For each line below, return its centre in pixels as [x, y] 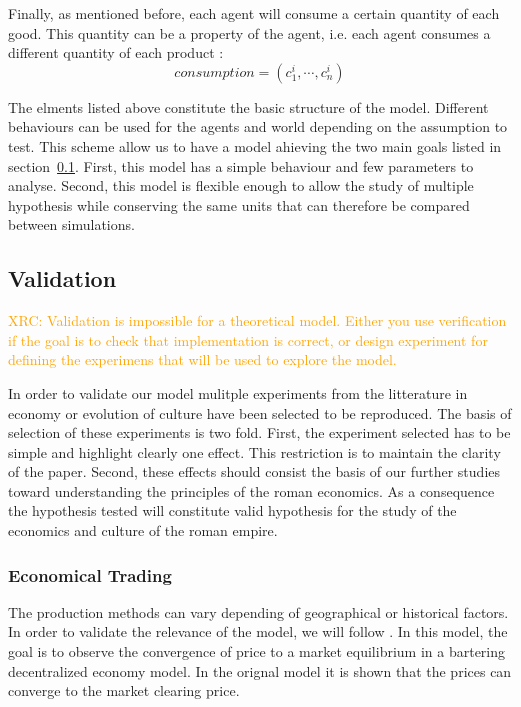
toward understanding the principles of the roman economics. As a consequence [251, 490]
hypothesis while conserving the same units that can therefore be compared [239, 204]
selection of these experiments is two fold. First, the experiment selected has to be [259, 432]
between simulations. [71, 224]
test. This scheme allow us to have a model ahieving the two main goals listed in [255, 145]
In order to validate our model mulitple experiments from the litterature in [238, 392]
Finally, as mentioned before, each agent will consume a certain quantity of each [254, 13]
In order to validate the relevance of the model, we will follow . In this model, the [258, 631]
